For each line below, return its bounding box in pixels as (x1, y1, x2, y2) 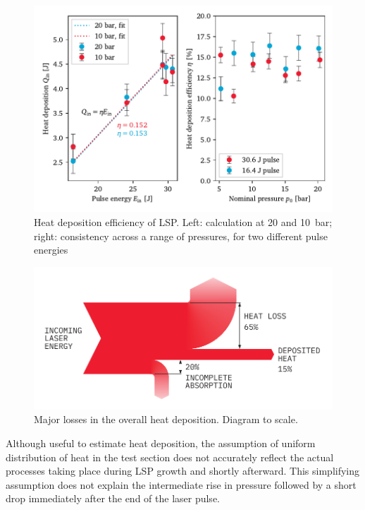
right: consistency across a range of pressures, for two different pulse (34, 228, 328, 243)
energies (34, 242, 68, 257)
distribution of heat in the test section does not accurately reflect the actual (6, 449, 334, 464)
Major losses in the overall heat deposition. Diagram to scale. (34, 412, 298, 427)
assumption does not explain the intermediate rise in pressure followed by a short (6, 477, 357, 492)
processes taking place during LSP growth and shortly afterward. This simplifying (6, 463, 360, 478)
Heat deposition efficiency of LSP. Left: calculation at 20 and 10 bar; (34, 215, 333, 229)
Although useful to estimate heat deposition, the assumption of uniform (6, 436, 316, 451)
